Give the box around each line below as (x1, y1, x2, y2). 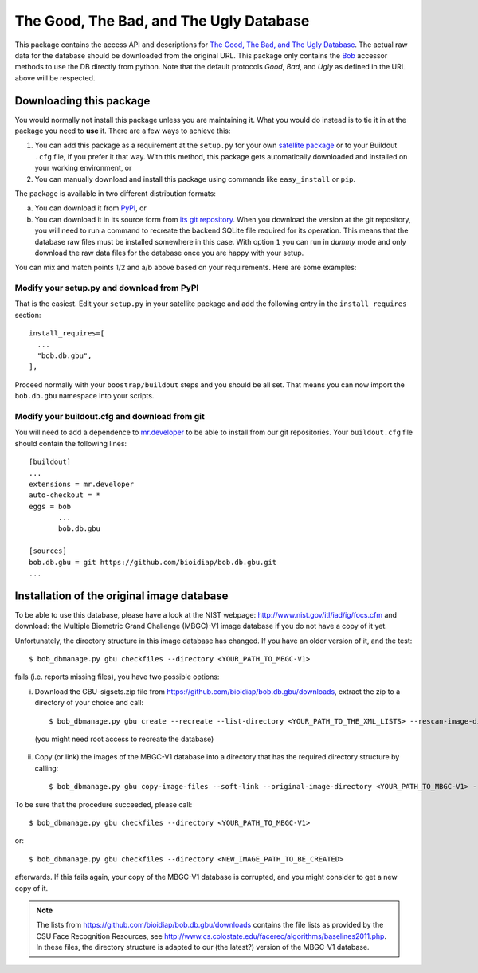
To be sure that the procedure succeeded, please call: (14, 799, 193, 809)
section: (14, 310, 41, 320)
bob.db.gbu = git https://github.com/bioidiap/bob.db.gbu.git (29, 558, 277, 567)
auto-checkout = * (29, 491, 101, 500)
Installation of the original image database (14, 589, 229, 602)
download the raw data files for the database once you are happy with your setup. (34, 248, 304, 257)
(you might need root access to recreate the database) (34, 734, 214, 744)
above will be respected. (14, 73, 96, 83)
